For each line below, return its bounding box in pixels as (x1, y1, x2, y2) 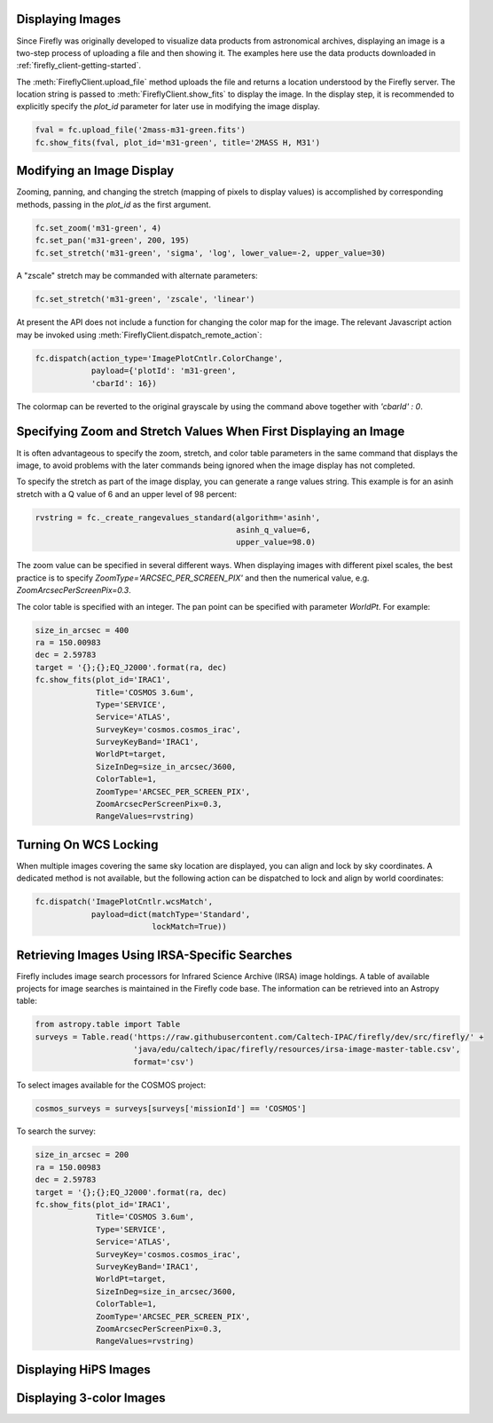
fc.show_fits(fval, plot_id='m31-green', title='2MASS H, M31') (35, 138, 321, 147)
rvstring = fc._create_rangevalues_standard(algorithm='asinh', (35, 512, 321, 523)
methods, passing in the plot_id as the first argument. (16, 199, 212, 209)
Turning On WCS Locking (16, 837, 159, 852)
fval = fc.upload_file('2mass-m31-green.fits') (35, 125, 246, 135)
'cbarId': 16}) (90, 378, 157, 388)
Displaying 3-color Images (16, 1390, 166, 1405)
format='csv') (133, 1056, 195, 1067)
